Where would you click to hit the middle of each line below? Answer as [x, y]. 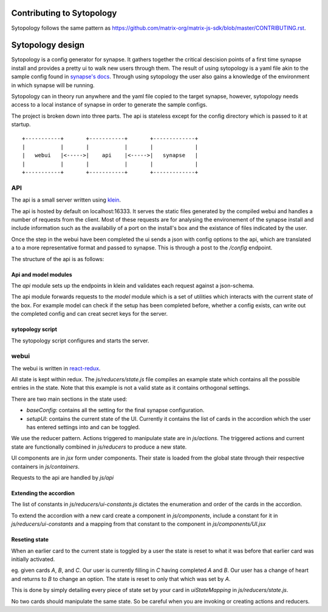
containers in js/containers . [46, 466]
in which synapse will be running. [53, 85]
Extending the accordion [43, 493]
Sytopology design [48, 45]
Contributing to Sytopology [64, 13]
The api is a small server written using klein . [66, 200]
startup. [21, 124]
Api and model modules [42, 274]
